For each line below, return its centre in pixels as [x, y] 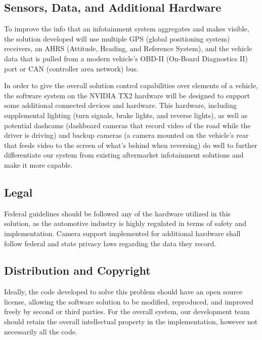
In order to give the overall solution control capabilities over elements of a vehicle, [131, 85]
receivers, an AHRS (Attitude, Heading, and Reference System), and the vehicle [128, 48]
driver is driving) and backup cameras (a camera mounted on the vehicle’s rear [126, 135]
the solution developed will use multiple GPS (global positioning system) [117, 38]
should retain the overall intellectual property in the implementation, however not [131, 322]
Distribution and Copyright [77, 270]
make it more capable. [38, 164]
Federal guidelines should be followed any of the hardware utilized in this [117, 213]
